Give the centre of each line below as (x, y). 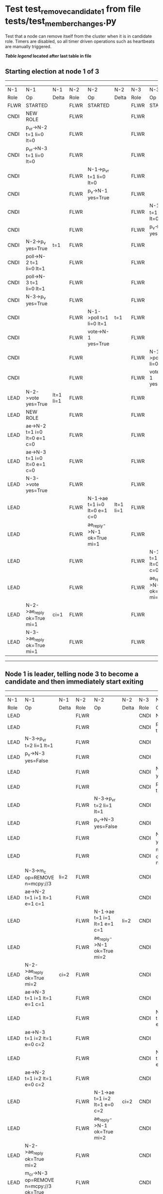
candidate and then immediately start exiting (74, 681)
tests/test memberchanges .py (61, 22)
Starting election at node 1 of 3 (52, 71)
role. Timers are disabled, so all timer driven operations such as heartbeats (80, 41)
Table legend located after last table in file (48, 56)
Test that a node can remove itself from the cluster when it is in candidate (79, 36)
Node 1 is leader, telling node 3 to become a (72, 674)
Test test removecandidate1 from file (73, 10)
